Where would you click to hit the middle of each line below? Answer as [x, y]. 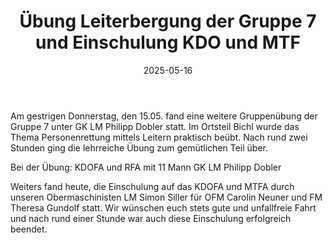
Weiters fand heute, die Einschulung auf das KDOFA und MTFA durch [152, 186]
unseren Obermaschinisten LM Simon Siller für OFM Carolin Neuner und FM [166, 197]
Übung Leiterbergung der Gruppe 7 [168, 21]
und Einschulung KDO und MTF [168, 42]
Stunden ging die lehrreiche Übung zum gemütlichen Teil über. [139, 147]
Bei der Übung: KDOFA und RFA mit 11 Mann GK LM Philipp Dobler [146, 167]
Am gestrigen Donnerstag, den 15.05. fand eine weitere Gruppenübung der [164, 116]
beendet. [29, 229]
